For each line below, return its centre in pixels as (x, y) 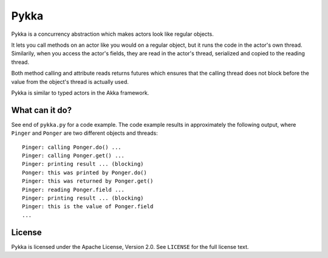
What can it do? (42, 110)
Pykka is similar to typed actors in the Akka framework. (80, 93)
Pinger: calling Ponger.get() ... (73, 155)
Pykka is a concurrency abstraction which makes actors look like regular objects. (112, 34)
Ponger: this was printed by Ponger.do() (84, 172)
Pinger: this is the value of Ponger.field (88, 207)
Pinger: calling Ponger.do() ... (72, 147)
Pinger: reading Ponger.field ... (73, 189)
